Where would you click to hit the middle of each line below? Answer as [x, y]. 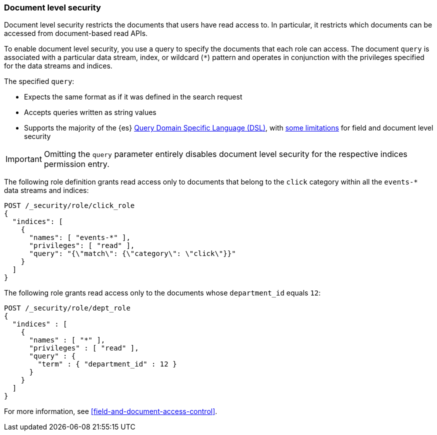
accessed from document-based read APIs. [76, 33]
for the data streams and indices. [58, 66]
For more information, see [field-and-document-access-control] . [111, 411]
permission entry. [76, 164]
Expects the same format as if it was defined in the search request [133, 97]
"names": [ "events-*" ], [80, 238]
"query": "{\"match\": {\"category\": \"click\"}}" [132, 254]
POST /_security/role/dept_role [67, 308]
